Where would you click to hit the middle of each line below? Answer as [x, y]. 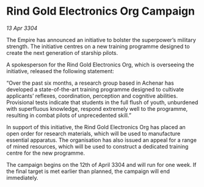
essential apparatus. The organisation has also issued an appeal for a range [102, 140]
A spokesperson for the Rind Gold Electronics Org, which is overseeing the [100, 65]
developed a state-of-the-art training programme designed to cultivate [95, 89]
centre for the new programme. [46, 153]
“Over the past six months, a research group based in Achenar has [90, 83]
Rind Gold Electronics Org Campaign [101, 11]
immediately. [22, 177]
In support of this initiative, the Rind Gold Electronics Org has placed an [96, 127]
